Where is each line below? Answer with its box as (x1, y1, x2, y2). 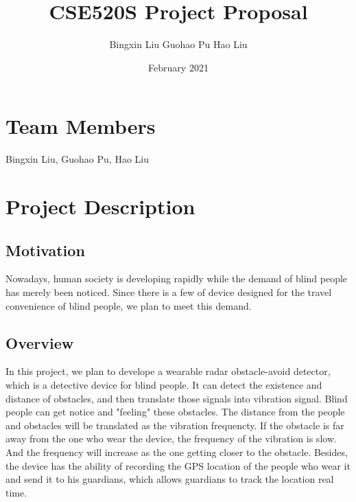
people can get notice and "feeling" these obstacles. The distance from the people (5, 404, 345, 419)
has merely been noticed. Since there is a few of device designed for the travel (5, 285, 332, 299)
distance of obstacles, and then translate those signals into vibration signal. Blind (5, 391, 348, 405)
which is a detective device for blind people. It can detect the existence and (5, 378, 322, 391)
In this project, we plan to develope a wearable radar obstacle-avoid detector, (5, 364, 331, 378)
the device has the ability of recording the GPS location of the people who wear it (5, 458, 351, 472)
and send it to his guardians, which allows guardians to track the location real (5, 472, 334, 486)
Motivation (5, 239, 85, 260)
